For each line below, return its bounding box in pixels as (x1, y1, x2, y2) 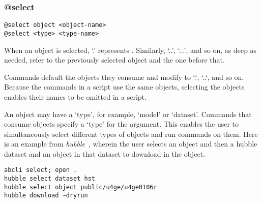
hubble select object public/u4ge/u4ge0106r (4, 183, 157, 191)
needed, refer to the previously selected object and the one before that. (4, 54, 225, 65)
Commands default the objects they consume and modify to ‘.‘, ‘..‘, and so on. (4, 71, 244, 82)
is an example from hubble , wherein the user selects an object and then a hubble (4, 138, 257, 149)
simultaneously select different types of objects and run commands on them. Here (4, 128, 258, 139)
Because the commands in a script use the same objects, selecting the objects (4, 81, 245, 92)
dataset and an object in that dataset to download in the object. (4, 148, 205, 159)
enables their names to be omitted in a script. (4, 91, 147, 102)
